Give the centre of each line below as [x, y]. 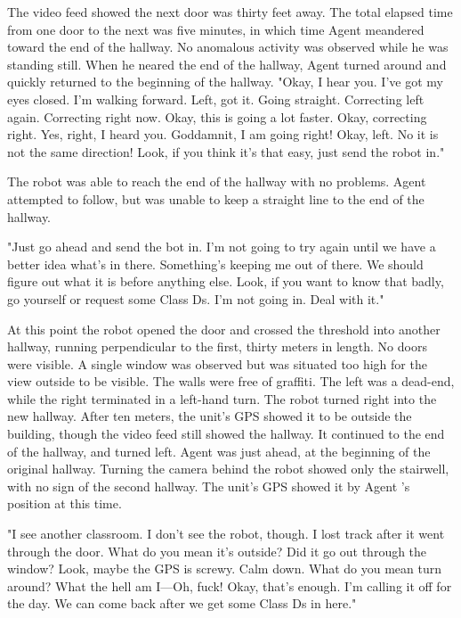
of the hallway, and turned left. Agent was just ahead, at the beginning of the [219, 451]
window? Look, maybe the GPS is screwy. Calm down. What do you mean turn [224, 569]
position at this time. [65, 503]
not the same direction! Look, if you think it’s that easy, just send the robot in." [226, 151]
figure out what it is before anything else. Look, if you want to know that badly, [226, 281]
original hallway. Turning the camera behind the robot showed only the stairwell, [228, 469]
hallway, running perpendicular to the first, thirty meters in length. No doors [217, 346]
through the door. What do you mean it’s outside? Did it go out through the [217, 551]
